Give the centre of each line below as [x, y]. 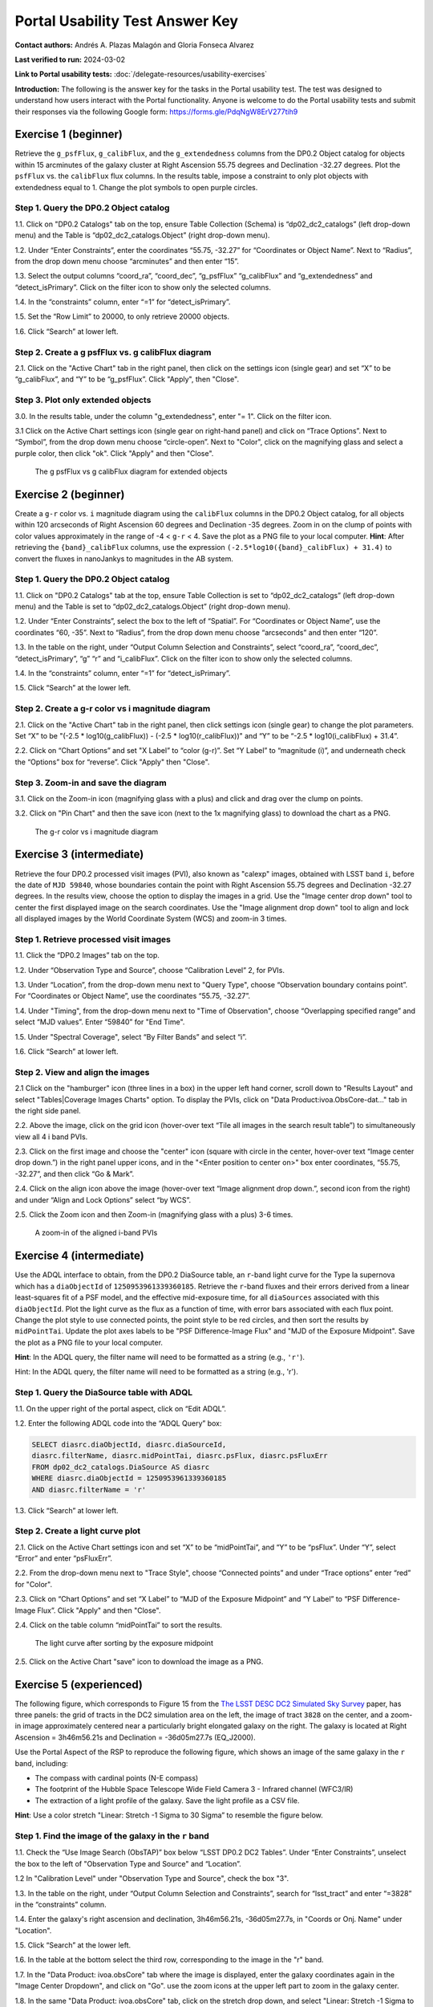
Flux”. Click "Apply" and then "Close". [99, 1610]
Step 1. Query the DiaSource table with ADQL [104, 1393]
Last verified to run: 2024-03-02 [70, 59]
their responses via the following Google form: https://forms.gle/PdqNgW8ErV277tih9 [156, 112]
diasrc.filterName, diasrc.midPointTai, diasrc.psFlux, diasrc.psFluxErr [180, 1456]
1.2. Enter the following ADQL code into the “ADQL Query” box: [118, 1423]
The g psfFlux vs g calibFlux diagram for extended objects [131, 472]
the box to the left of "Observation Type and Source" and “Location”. [128, 1863]
